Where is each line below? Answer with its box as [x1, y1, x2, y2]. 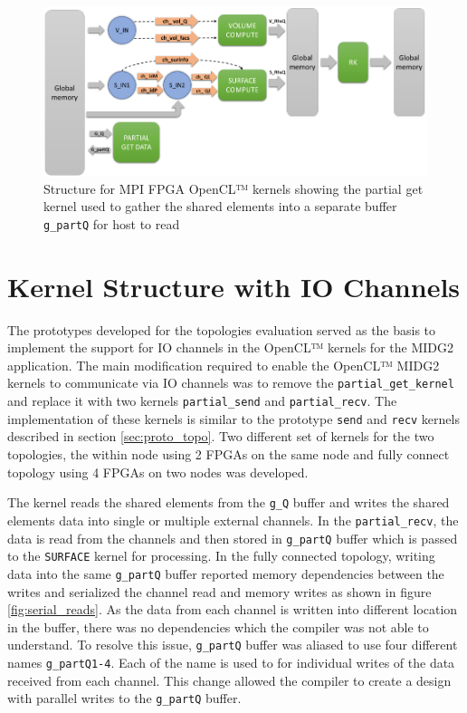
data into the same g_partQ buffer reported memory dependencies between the [7, 564, 444, 583]
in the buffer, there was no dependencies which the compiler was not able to [7, 617, 429, 636]
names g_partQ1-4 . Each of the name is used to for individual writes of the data [7, 652, 455, 671]
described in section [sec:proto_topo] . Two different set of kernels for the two [7, 427, 434, 446]
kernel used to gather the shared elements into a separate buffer [43, 197, 397, 216]
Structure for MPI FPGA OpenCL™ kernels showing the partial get [43, 178, 424, 198]
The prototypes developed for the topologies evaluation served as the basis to [7, 320, 436, 339]
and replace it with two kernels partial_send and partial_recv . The [7, 391, 397, 410]
